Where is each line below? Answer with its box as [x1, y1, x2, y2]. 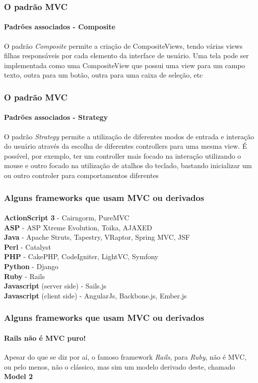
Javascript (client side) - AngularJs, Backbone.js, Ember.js [4, 290, 187, 300]
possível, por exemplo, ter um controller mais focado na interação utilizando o [4, 150, 241, 161]
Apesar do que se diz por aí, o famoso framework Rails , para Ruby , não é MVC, [4, 352, 247, 362]
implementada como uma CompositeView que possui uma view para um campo [4, 60, 245, 70]
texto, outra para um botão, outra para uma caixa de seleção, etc [4, 70, 203, 80]
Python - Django [4, 261, 59, 272]
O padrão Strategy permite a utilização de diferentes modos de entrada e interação [4, 131, 254, 141]
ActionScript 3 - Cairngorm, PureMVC [4, 212, 129, 223]
